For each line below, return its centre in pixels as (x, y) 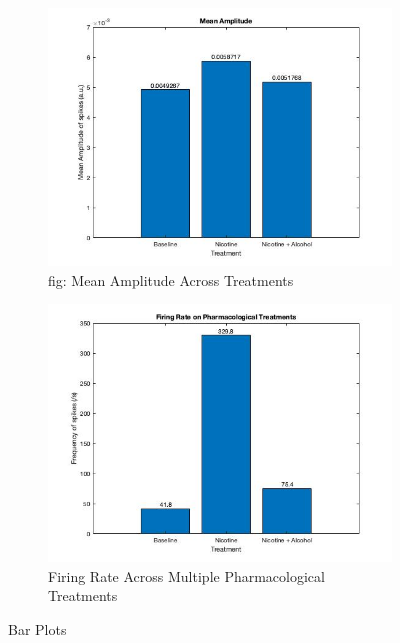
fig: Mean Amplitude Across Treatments (171, 279)
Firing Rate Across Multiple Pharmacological (186, 575)
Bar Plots (37, 628)
